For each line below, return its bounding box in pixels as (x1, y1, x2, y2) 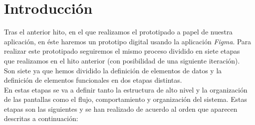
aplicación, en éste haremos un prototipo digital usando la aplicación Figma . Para (4, 36, 252, 46)
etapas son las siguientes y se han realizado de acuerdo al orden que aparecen (4, 103, 238, 114)
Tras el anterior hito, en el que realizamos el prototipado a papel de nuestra (4, 27, 233, 37)
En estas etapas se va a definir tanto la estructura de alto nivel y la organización (4, 84, 248, 94)
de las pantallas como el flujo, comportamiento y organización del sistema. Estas (4, 94, 247, 104)
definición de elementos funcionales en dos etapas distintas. (4, 75, 182, 85)
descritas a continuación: (4, 113, 78, 124)
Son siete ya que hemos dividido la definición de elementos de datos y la (4, 65, 222, 75)
